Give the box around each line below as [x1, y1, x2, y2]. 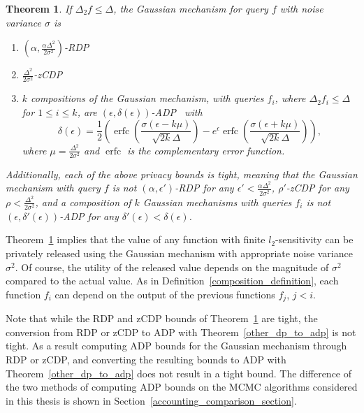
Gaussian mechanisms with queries [143, 194, 292, 209]
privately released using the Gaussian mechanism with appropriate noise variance [6, 246, 353, 261]
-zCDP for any [286, 180, 349, 195]
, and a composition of [35, 194, 131, 209]
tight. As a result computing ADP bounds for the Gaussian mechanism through [6, 338, 347, 353]
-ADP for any [59, 208, 119, 223]
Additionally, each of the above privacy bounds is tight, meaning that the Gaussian [6, 166, 358, 181]
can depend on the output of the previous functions [54, 287, 275, 301]
